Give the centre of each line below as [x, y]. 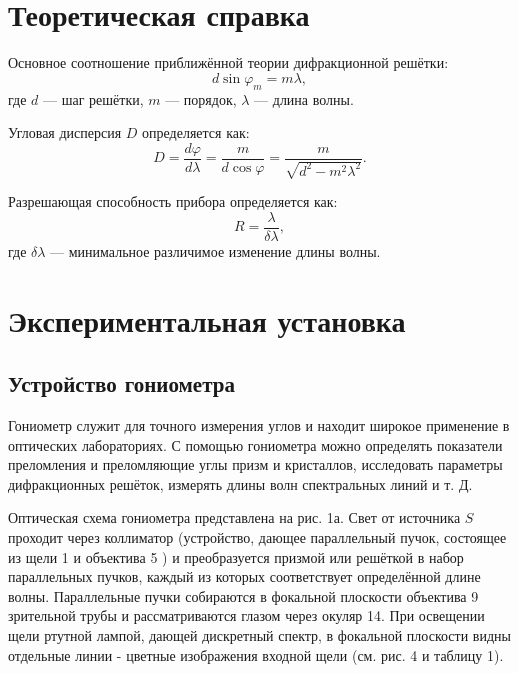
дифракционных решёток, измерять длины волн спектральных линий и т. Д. [240, 483]
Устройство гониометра [121, 383]
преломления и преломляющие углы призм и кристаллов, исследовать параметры [255, 464]
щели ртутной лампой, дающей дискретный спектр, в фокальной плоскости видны [259, 634]
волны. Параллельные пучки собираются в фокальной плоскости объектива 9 [243, 595]
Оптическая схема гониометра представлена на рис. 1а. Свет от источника [234, 517]
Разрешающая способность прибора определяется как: [173, 201]
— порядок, [201, 98]
